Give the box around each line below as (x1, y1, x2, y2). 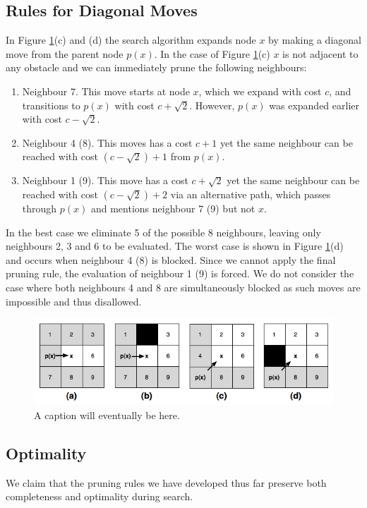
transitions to (22, 97, 80, 112)
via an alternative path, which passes (170, 186, 331, 201)
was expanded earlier (269, 97, 360, 112)
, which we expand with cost (198, 83, 322, 98)
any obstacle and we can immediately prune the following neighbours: (6, 60, 307, 75)
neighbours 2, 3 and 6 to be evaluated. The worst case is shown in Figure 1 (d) (6, 238, 344, 253)
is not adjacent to (282, 46, 359, 61)
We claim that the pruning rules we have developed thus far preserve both (6, 475, 327, 490)
